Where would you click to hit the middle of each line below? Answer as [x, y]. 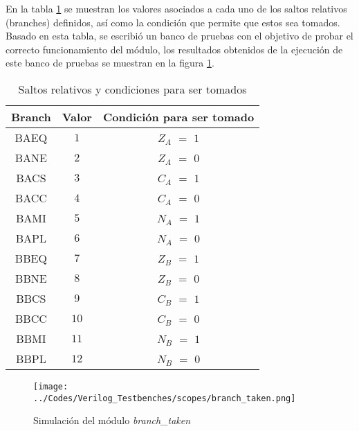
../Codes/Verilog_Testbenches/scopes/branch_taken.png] [165, 398]
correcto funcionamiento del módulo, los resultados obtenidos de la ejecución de [174, 49]
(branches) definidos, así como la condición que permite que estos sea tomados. [173, 22]
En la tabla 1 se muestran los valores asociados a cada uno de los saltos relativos [176, 8]
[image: [51, 386]
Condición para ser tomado [178, 116]
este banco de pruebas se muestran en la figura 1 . [110, 63]
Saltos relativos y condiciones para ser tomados [132, 89]
